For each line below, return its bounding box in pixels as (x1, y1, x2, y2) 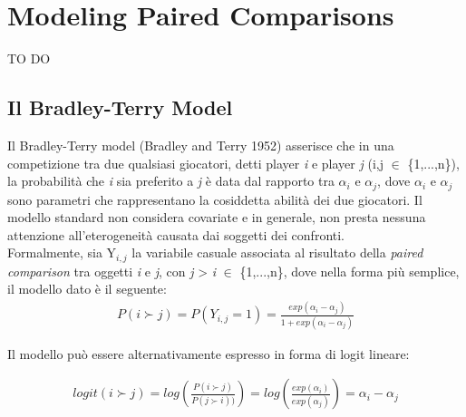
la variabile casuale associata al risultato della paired (131, 243, 423, 262)
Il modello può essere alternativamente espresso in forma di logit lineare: (7, 344, 410, 363)
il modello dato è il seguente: (7, 279, 167, 298)
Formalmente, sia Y (7, 243, 117, 262)
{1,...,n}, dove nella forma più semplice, (239, 261, 460, 280)
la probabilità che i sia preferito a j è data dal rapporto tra (7, 171, 335, 190)
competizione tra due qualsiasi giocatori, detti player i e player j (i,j (7, 153, 383, 172)
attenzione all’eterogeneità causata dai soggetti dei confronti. (7, 225, 345, 244)
